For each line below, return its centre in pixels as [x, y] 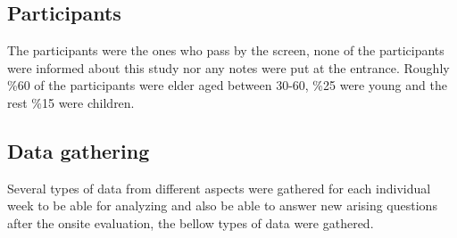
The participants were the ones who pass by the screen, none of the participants [226, 50]
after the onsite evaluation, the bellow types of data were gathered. [191, 222]
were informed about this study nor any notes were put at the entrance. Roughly [228, 67]
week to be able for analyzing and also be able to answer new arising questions [222, 205]
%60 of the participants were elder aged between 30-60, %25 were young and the [227, 85]
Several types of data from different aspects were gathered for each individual [219, 188]
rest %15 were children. [71, 102]
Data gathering [79, 150]
